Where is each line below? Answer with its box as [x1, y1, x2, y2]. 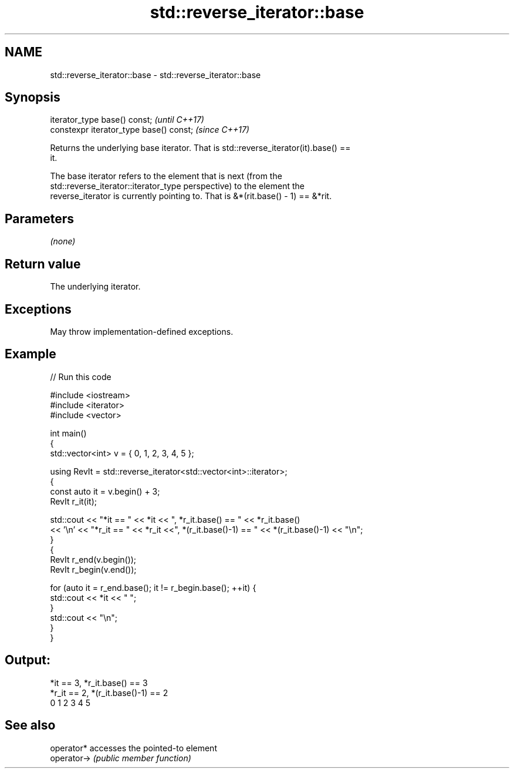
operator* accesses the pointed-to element [50, 742, 217, 753]
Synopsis [5, 90, 60, 105]
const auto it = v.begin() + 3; [50, 486, 160, 496]
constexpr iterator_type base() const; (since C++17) [50, 125, 249, 135]
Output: [5, 653, 50, 668]
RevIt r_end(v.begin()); [50, 554, 137, 564]
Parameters [5, 211, 74, 226]
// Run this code [50, 371, 111, 382]
